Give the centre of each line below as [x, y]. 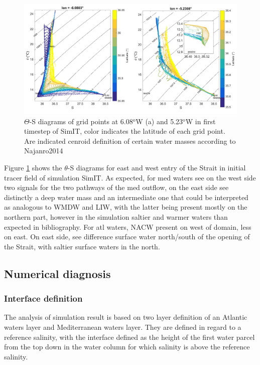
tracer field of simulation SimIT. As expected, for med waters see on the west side [130, 177]
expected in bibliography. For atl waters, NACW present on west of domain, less [128, 226]
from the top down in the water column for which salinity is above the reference [127, 347]
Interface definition [43, 298]
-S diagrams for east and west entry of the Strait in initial [157, 167]
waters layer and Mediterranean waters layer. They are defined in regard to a [123, 327]
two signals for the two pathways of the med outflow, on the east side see [116, 187]
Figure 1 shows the [33, 167]
